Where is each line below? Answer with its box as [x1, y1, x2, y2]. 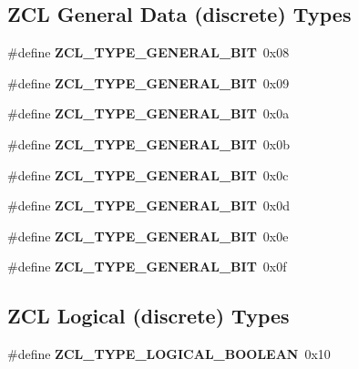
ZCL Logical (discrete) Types [7, 302, 290, 330]
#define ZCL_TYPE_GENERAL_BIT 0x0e [7, 226, 289, 245]
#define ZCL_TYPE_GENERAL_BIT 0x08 [7, 43, 290, 62]
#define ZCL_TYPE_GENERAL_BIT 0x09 [7, 73, 290, 92]
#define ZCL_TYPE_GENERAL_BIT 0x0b [7, 134, 291, 153]
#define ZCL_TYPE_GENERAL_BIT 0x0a [7, 104, 290, 123]
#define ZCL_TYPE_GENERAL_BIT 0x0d [7, 196, 291, 215]
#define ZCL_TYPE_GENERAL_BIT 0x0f [7, 257, 287, 276]
